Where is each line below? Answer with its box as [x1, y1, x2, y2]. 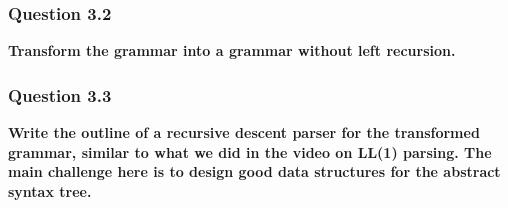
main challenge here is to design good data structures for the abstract [8, 161, 501, 182]
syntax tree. [8, 180, 92, 201]
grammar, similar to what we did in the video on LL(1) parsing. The [8, 141, 492, 162]
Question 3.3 [8, 82, 112, 107]
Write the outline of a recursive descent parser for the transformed [8, 122, 480, 143]
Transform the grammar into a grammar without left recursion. [8, 40, 456, 61]
